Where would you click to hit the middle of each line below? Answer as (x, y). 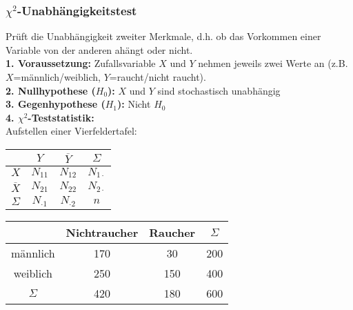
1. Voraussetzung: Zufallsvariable (81, 63)
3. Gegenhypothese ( (56, 104)
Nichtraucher (102, 233)
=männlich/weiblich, (57, 77)
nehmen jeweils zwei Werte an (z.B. (273, 63)
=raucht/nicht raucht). (158, 77)
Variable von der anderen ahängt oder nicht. (99, 49)
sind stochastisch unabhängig (219, 90)
